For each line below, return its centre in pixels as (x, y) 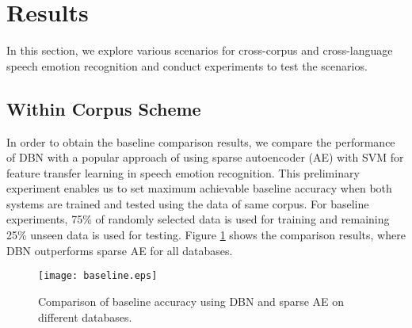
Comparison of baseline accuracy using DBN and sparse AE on (191, 301)
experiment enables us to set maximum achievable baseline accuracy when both (199, 188)
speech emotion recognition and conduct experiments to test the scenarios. (187, 65)
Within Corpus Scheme (104, 108)
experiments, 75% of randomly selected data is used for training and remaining (198, 219)
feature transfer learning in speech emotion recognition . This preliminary (183, 172)
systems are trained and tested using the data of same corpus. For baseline (188, 203)
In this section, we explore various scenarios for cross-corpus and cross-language (200, 50)
